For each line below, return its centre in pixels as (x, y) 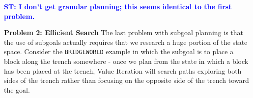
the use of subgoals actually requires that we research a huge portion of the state (126, 42)
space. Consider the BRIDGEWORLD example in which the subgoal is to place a (119, 51)
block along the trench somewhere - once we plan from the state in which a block (126, 61)
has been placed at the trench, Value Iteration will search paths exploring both (123, 70)
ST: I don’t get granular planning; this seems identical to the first (118, 6)
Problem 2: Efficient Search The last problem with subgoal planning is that (124, 32)
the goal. (17, 89)
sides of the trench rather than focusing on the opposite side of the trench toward (126, 80)
